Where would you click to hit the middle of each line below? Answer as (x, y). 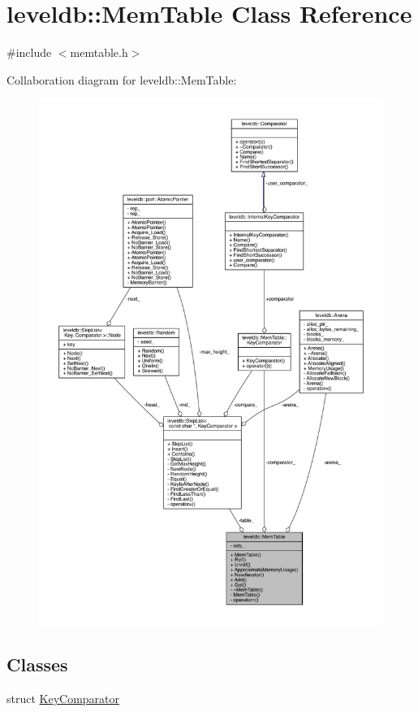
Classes (37, 664)
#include (29, 52)
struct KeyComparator (63, 699)
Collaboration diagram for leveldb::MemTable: (122, 79)
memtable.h (99, 52)
